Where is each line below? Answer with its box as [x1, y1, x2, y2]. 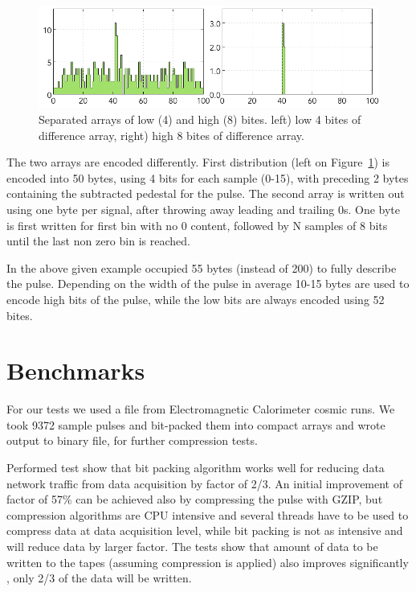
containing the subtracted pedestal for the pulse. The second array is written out [6, 185, 405, 202]
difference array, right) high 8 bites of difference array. [39, 126, 304, 143]
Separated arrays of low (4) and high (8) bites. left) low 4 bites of [39, 111, 361, 128]
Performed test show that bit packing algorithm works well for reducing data [6, 459, 385, 476]
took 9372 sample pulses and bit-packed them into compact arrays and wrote [6, 416, 385, 433]
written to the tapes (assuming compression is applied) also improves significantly [6, 553, 409, 570]
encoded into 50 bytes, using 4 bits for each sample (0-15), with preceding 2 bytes [6, 169, 409, 186]
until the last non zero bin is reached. [6, 232, 190, 249]
